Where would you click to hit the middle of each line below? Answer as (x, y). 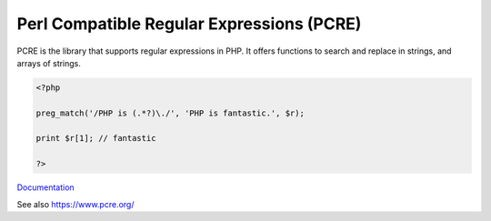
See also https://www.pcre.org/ (75, 204)
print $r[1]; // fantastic (96, 138)
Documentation (45, 187)
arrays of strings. (49, 63)
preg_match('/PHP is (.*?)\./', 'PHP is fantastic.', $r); (170, 113)
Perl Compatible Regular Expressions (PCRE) (189, 24)
